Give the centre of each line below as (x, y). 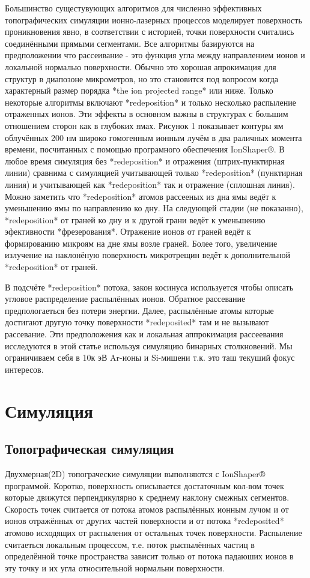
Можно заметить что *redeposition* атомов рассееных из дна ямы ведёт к (141, 196)
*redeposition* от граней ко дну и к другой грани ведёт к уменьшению (135, 219)
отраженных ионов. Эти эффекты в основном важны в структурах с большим (147, 114)
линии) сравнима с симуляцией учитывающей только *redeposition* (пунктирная (154, 173)
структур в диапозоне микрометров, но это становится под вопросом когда (142, 78)
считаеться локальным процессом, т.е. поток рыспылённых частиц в (130, 544)
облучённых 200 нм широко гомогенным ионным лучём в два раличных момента (153, 137)
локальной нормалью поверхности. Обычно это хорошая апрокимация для (141, 66)
